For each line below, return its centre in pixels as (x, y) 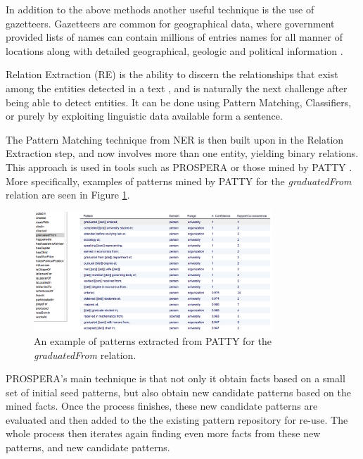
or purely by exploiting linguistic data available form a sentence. (144, 116)
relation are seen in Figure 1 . (68, 195)
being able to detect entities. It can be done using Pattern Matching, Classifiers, (179, 102)
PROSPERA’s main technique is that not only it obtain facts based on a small (176, 378)
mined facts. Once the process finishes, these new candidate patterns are (162, 406)
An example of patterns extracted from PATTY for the (153, 340)
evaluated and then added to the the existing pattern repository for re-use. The (177, 419)
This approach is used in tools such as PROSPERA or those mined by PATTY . (179, 166)
